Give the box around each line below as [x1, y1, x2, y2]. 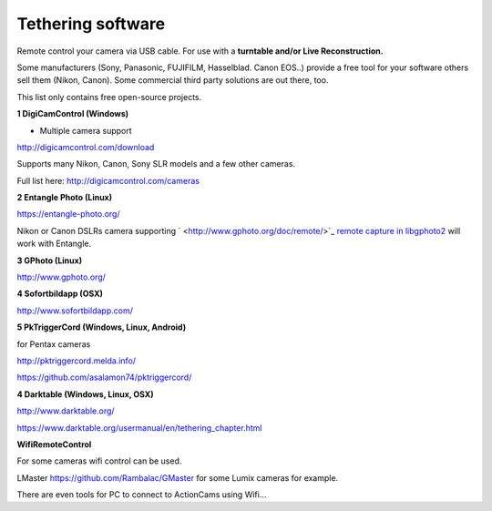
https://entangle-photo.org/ [16, 209, 120, 220]
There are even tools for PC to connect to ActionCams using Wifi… [16, 489, 267, 500]
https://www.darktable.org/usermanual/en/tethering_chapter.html [16, 422, 262, 433]
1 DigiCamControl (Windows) [16, 108, 129, 119]
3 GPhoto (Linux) [16, 255, 82, 266]
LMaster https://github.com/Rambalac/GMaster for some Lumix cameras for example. [16, 472, 339, 483]
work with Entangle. [16, 238, 91, 250]
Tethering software [16, 14, 166, 34]
